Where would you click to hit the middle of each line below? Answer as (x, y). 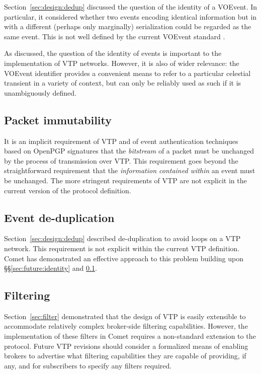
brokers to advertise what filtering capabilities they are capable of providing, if (125, 356)
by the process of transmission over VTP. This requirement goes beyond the (121, 160)
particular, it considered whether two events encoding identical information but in (130, 16)
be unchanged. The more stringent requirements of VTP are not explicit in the (125, 180)
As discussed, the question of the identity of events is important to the (113, 53)
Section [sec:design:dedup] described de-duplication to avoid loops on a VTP (122, 238)
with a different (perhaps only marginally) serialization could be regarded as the (128, 26)
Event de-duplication (59, 217)
